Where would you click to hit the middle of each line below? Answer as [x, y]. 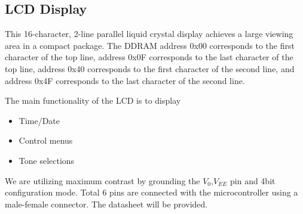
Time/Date [39, 120]
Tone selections [47, 160]
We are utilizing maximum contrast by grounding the [102, 180]
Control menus [46, 140]
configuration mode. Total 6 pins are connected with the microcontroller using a [151, 192]
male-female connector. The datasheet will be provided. [106, 204]
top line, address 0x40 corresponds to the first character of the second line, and [150, 68]
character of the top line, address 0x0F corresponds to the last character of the [149, 57]
